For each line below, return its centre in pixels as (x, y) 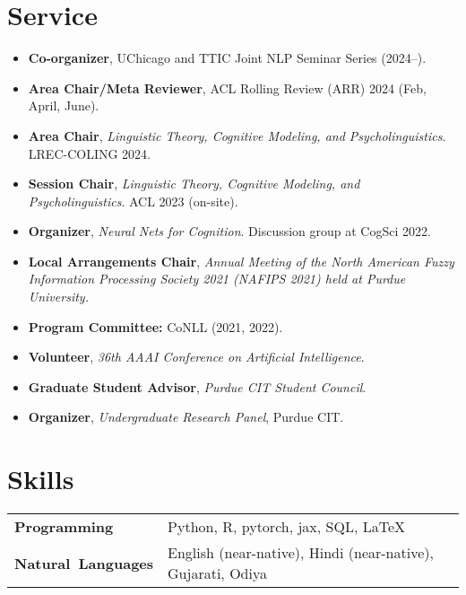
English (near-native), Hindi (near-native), (301, 553)
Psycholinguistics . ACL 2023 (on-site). (133, 201)
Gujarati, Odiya (217, 573)
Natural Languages (84, 563)
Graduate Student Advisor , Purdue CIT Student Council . (197, 386)
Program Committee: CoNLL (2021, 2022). (155, 326)
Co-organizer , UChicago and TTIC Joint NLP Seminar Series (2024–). (227, 58)
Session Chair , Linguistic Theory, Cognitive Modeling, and (194, 184)
